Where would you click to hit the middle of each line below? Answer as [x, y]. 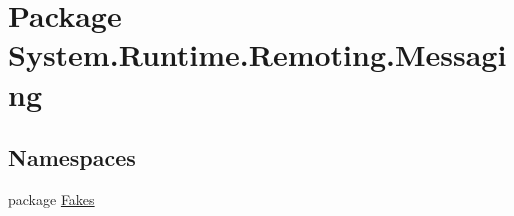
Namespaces [72, 157]
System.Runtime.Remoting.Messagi [257, 54]
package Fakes [51, 198]
